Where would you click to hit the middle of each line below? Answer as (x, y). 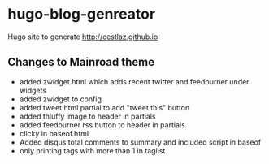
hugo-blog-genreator (82, 14)
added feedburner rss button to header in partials (102, 125)
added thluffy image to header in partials (87, 116)
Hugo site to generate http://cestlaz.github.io (83, 37)
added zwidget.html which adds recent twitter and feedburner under (134, 81)
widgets (33, 90)
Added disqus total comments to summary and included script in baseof (140, 142)
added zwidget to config (61, 99)
